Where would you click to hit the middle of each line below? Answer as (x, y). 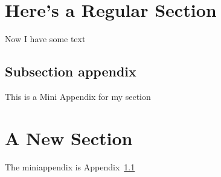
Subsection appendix (71, 71)
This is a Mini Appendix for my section (78, 96)
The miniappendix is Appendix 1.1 (70, 166)
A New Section (69, 138)
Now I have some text (45, 39)
